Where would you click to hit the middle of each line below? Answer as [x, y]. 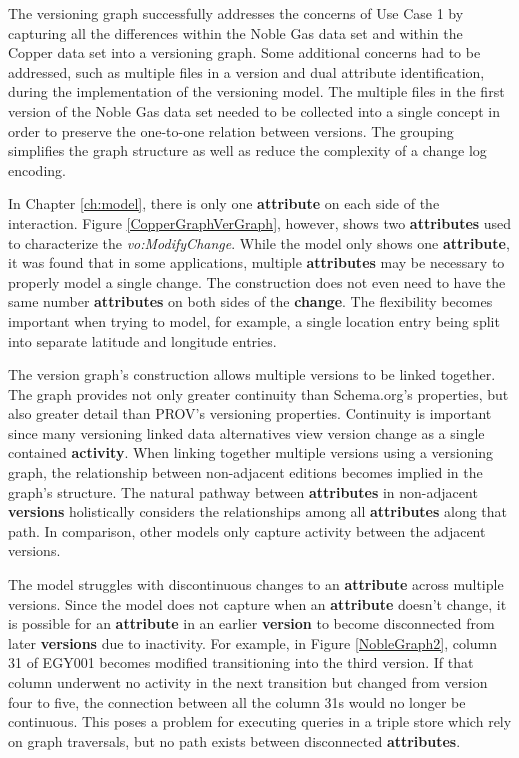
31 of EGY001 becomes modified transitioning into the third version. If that [241, 662]
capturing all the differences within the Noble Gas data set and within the [235, 32]
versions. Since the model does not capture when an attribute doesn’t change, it [257, 603]
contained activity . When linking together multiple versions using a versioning [251, 452]
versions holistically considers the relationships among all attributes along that [258, 511]
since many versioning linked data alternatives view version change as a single [246, 432]
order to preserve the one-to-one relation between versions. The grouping [231, 130]
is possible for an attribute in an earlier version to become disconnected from [251, 623]
